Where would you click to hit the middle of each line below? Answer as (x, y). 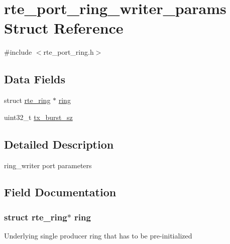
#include (18, 52)
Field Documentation (60, 192)
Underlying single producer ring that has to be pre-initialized (98, 236)
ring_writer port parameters (48, 165)
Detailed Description (59, 144)
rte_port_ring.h (69, 52)
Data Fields (35, 79)
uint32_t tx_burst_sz (38, 117)
